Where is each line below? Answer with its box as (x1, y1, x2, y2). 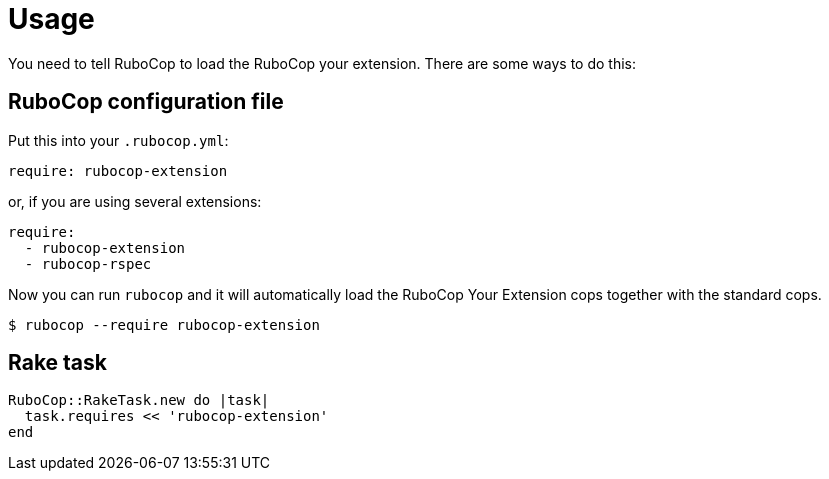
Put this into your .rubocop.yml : (8, 131, 229, 149)
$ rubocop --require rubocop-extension (8, 316, 320, 333)
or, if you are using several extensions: (8, 192, 262, 210)
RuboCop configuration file (8, 89, 284, 115)
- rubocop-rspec (24, 255, 152, 272)
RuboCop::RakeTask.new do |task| (8, 392, 270, 409)
